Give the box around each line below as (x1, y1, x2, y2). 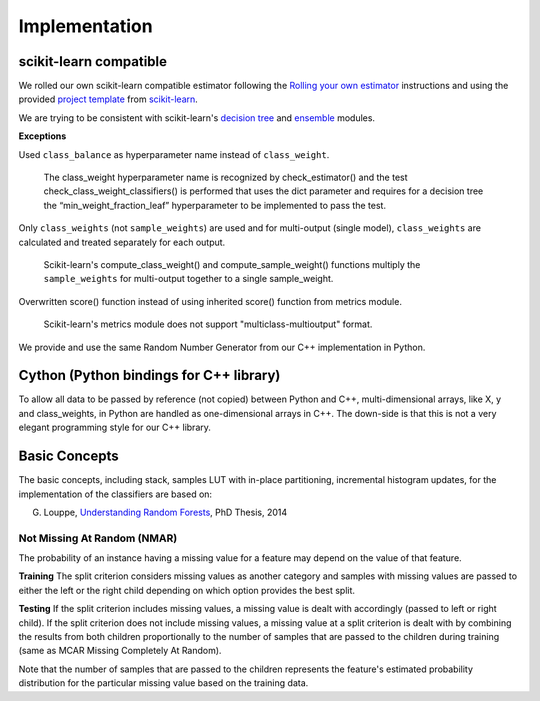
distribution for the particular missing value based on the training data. (18, 677, 309, 689)
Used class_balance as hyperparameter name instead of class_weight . (18, 148, 330, 160)
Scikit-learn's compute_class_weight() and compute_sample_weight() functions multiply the (43, 258, 421, 270)
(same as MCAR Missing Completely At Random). (18, 645, 222, 657)
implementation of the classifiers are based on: (18, 488, 213, 500)
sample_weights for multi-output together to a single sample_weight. (43, 273, 334, 285)
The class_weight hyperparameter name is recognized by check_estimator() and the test (43, 171, 409, 184)
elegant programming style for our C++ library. (18, 421, 212, 434)
